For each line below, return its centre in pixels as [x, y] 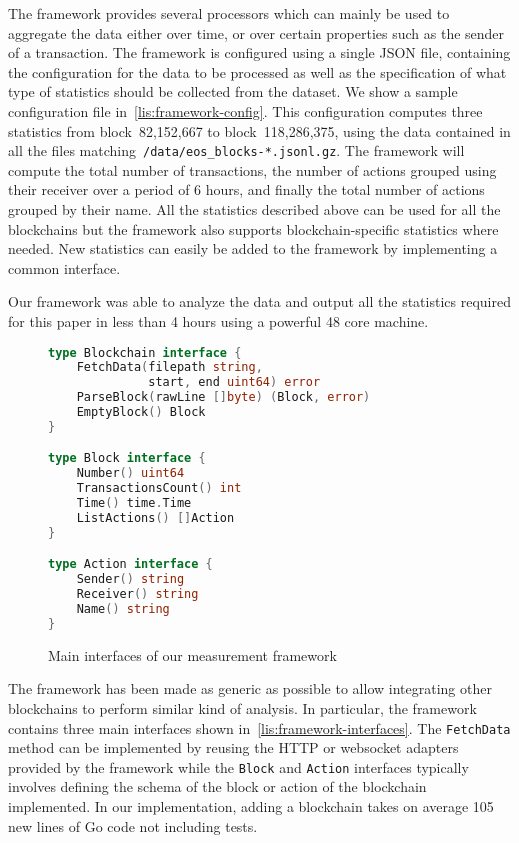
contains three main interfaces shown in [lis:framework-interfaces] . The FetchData [259, 727]
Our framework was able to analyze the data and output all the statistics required [259, 301]
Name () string [123, 609]
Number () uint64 [130, 473]
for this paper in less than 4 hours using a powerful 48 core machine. [218, 320]
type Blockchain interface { [145, 352]
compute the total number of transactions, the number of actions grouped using [252, 169]
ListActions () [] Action [155, 517]
